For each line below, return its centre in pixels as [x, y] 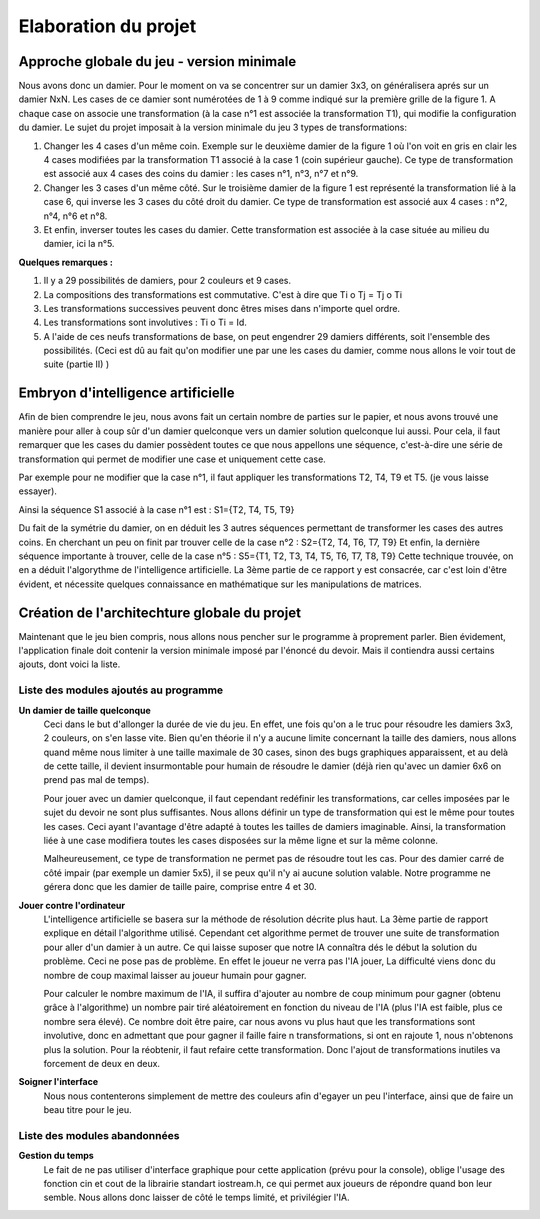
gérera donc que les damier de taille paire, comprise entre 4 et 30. [180, 887]
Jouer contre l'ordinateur [71, 905]
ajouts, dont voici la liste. [69, 664]
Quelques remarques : [66, 262]
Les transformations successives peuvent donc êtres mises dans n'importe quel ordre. [221, 308]
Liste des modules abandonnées [99, 1135]
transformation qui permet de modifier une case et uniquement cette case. [172, 459]
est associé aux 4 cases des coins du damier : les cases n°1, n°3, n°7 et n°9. [201, 174]
